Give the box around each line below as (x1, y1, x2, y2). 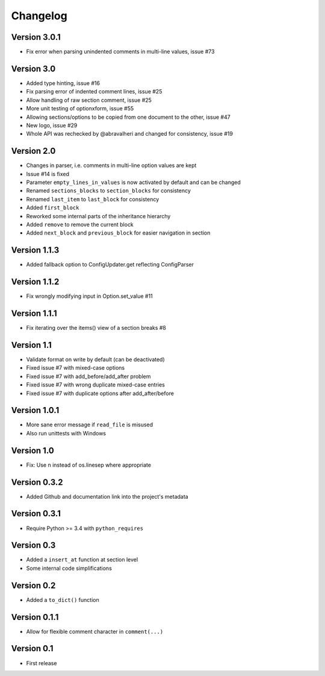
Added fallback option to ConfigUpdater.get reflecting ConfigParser (26, 261, 194, 268)
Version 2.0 (11, 146, 56, 156)
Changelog (11, 9, 67, 22)
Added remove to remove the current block (26, 221, 134, 228)
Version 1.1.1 (11, 308, 57, 318)
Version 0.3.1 (11, 508, 61, 519)
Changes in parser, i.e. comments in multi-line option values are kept (26, 162, 197, 169)
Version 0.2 (11, 580, 56, 590)
